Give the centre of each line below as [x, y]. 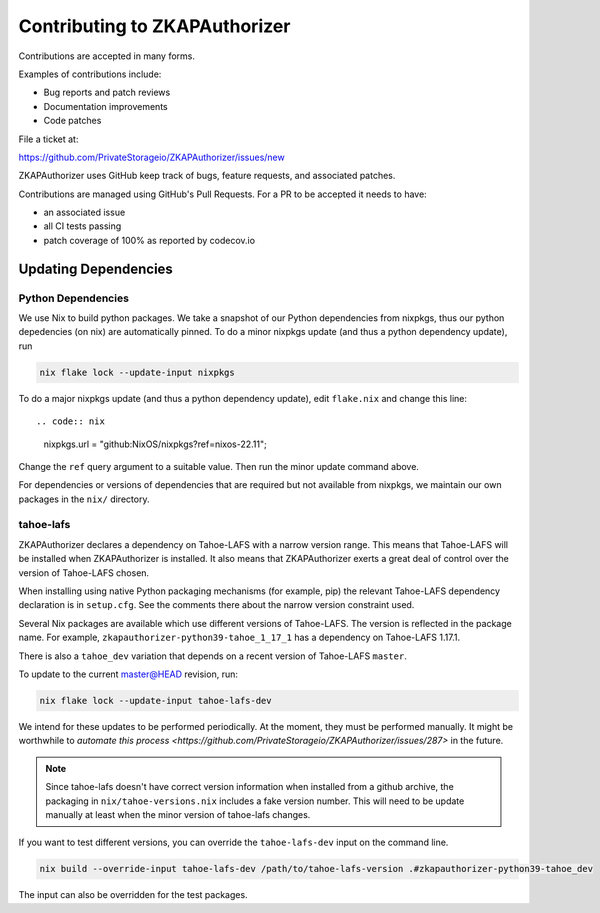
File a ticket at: [48, 139]
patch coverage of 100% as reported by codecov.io [149, 240]
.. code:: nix [70, 421]
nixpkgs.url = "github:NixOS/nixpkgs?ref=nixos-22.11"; [155, 444]
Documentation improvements [106, 106]
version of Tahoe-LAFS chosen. [84, 572]
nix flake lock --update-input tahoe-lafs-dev [155, 700]
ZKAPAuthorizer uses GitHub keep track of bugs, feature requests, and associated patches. [207, 176]
